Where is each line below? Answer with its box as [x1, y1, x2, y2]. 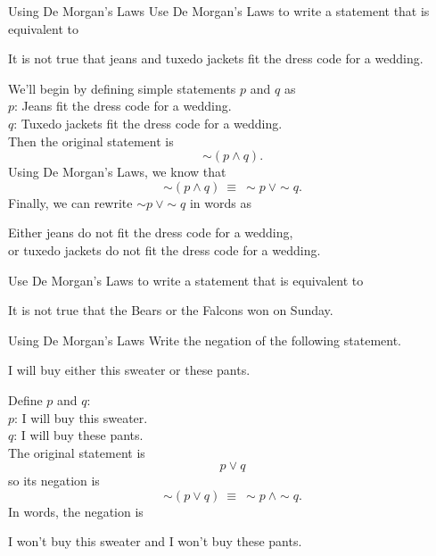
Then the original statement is [8, 131, 174, 150]
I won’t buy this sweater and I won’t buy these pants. [8, 532, 302, 551]
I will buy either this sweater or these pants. [8, 361, 251, 379]
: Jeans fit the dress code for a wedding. [14, 96, 232, 115]
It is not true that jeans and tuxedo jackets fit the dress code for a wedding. [8, 49, 424, 68]
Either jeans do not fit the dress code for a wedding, [8, 223, 293, 242]
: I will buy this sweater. [14, 408, 148, 427]
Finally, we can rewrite [8, 193, 133, 212]
